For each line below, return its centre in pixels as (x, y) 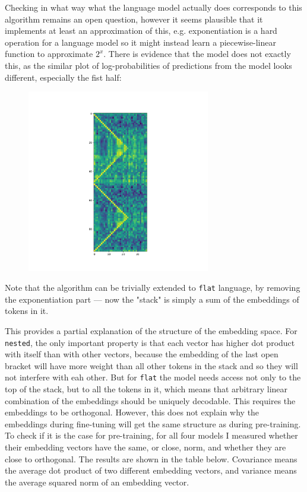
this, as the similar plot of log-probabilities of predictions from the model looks (148, 65)
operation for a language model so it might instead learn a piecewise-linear (140, 42)
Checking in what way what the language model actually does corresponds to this (153, 7)
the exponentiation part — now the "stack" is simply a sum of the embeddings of (152, 299)
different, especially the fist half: (63, 77)
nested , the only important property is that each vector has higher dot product (150, 342)
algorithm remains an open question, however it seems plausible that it (134, 19)
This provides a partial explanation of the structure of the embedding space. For (151, 330)
